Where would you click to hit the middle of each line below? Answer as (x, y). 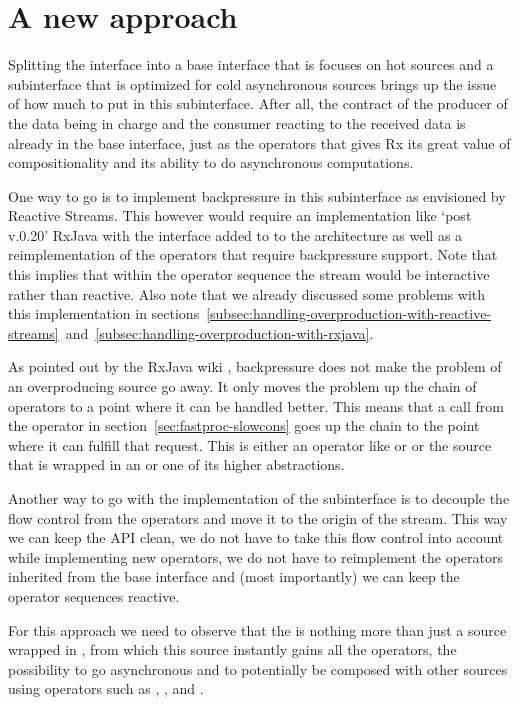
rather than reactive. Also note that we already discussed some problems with (247, 293)
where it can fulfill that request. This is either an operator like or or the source (250, 444)
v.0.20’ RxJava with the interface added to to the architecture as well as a (235, 234)
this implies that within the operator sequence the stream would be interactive (249, 274)
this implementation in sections (104, 313)
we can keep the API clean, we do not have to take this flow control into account (256, 537)
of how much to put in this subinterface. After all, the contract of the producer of (258, 103)
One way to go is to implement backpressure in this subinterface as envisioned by (257, 195)
